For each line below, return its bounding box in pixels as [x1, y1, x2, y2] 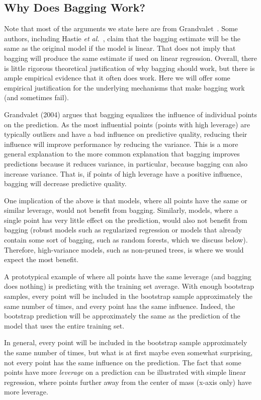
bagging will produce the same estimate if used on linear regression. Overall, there [4, 52, 257, 63]
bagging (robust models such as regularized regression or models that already [4, 224, 242, 235]
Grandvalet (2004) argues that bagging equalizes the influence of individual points [4, 109, 257, 119]
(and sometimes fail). [4, 92, 69, 103]
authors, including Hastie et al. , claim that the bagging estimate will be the [4, 33, 241, 43]
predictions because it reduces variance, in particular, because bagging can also [4, 158, 247, 169]
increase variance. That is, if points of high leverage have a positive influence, [4, 168, 242, 179]
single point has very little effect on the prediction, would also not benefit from [4, 214, 247, 225]
